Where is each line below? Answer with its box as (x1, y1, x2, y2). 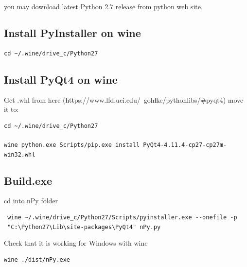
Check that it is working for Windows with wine (4, 238, 148, 248)
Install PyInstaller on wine (4, 25, 141, 40)
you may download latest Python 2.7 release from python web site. (4, 1, 203, 11)
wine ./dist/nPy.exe (4, 256, 71, 263)
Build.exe (4, 173, 52, 188)
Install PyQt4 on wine (4, 71, 118, 87)
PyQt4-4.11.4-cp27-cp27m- (143, 141, 227, 148)
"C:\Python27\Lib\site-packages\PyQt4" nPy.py (7, 223, 161, 231)
